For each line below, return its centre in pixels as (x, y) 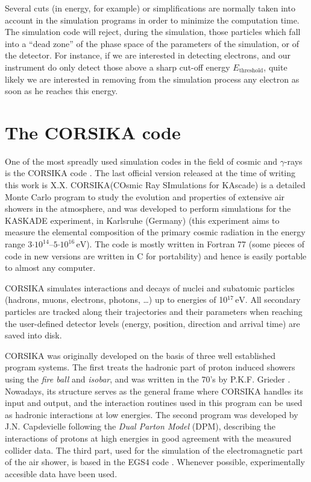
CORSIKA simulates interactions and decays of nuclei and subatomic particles (150, 287)
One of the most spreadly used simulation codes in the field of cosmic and (141, 161)
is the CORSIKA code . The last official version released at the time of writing (150, 173)
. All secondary (273, 300)
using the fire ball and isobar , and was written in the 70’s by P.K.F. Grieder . (148, 379)
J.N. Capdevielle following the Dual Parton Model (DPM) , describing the (140, 426)
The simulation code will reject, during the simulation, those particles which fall (153, 32)
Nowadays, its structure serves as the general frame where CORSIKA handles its (154, 391)
